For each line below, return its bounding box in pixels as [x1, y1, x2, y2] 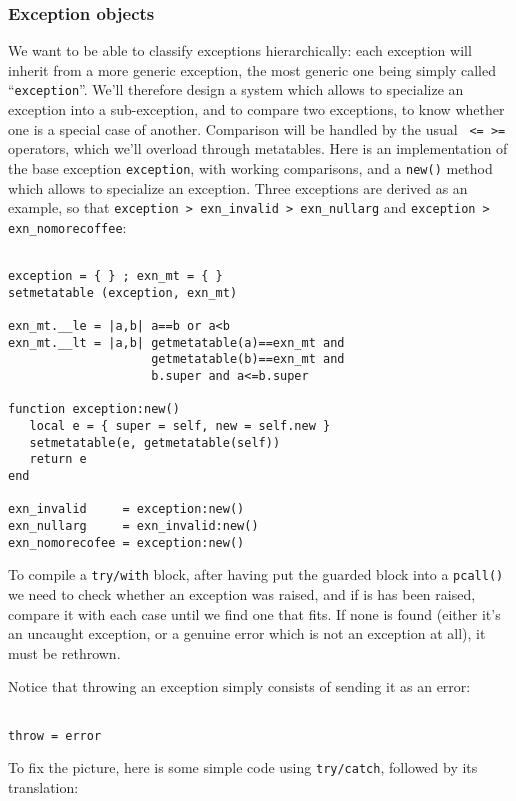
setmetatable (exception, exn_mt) [8, 285, 238, 300]
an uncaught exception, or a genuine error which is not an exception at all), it [8, 623, 486, 644]
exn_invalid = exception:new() [8, 502, 245, 517]
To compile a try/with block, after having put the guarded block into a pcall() [8, 564, 504, 585]
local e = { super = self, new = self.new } [29, 419, 331, 434]
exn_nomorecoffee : [8, 216, 127, 237]
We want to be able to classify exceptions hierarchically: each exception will [8, 40, 472, 61]
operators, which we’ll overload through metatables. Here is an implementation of [8, 138, 508, 159]
